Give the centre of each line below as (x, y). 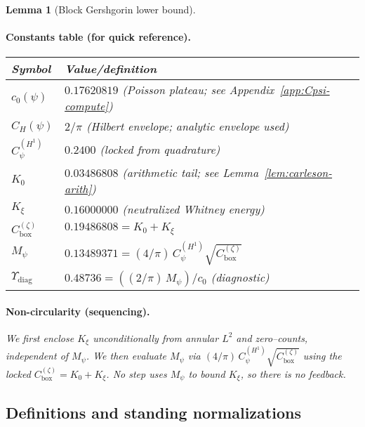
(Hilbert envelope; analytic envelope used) (187, 126)
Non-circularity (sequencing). (78, 311)
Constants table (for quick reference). (98, 37)
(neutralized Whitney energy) (193, 209)
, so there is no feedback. (293, 373)
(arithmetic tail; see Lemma (191, 172)
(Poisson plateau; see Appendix (198, 90)
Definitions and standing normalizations (153, 412)
